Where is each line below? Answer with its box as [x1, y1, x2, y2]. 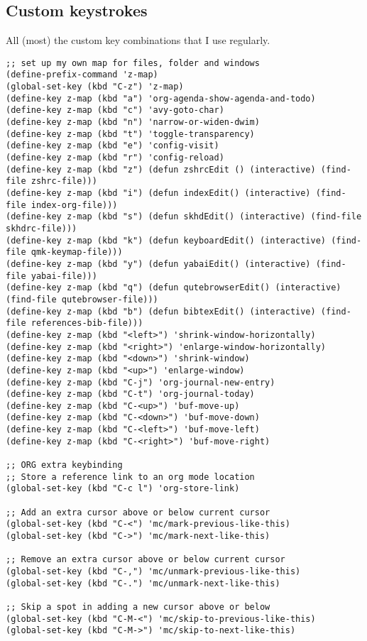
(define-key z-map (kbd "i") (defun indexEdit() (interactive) [6, 188, 311, 199]
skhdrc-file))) [6, 223, 77, 234]
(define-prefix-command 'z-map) [6, 70, 158, 80]
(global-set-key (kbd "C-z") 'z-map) [6, 82, 184, 92]
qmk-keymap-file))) [31, 247, 123, 258]
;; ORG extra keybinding [6, 460, 123, 471]
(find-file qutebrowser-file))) [6, 294, 158, 305]
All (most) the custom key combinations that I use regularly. [6, 33, 270, 48]
